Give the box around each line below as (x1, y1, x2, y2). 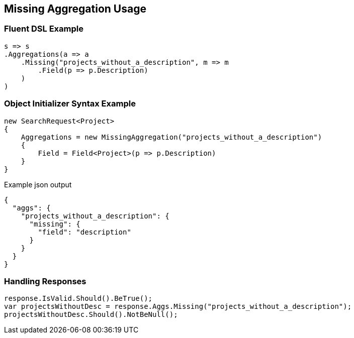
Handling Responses (4, 276, 86, 286)
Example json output (4, 180, 72, 189)
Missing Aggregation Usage (4, 3, 146, 15)
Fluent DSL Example (4, 24, 83, 34)
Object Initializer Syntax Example (4, 98, 136, 109)
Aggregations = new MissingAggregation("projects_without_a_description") (21, 133, 322, 141)
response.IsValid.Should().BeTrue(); (4, 294, 153, 303)
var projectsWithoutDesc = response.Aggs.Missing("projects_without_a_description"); (4, 302, 352, 311)
